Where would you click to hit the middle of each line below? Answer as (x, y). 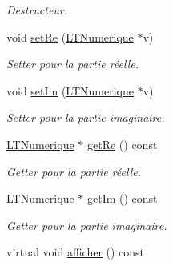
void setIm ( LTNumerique (70, 90)
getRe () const (122, 144)
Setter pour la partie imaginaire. (86, 117)
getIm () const (122, 198)
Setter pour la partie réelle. (72, 64)
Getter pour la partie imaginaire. (87, 225)
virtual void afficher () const (76, 252)
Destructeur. (37, 10)
